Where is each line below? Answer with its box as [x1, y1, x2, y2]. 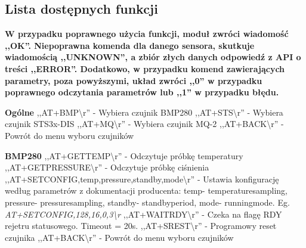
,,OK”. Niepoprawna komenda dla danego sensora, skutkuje [5, 39, 255, 51]
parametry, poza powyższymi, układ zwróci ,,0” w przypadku [5, 74, 262, 86]
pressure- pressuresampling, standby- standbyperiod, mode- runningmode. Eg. [5, 196, 290, 208]
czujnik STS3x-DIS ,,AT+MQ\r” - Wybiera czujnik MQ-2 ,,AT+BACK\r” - [5, 117, 284, 130]
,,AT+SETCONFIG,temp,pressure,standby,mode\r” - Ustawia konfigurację [5, 172, 279, 185]
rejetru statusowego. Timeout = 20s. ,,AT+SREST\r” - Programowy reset [5, 219, 277, 232]
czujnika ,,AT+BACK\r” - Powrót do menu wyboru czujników [5, 231, 234, 243]
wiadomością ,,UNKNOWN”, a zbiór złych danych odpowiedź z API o [5, 51, 301, 63]
